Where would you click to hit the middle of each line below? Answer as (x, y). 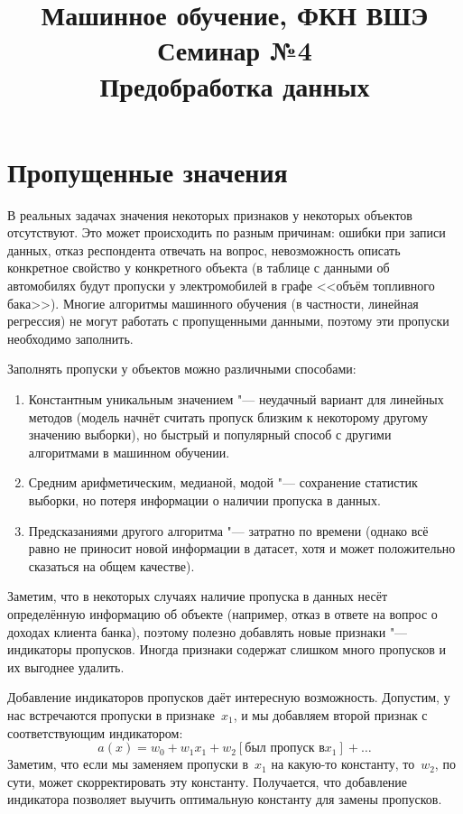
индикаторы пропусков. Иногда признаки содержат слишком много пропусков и (227, 649)
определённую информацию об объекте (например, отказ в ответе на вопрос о (222, 613)
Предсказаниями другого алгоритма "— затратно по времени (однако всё (228, 530)
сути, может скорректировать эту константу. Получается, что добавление (208, 781)
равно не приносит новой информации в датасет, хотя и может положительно (242, 548)
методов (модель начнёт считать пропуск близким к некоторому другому (228, 416)
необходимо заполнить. (70, 338)
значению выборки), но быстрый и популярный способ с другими (210, 435)
